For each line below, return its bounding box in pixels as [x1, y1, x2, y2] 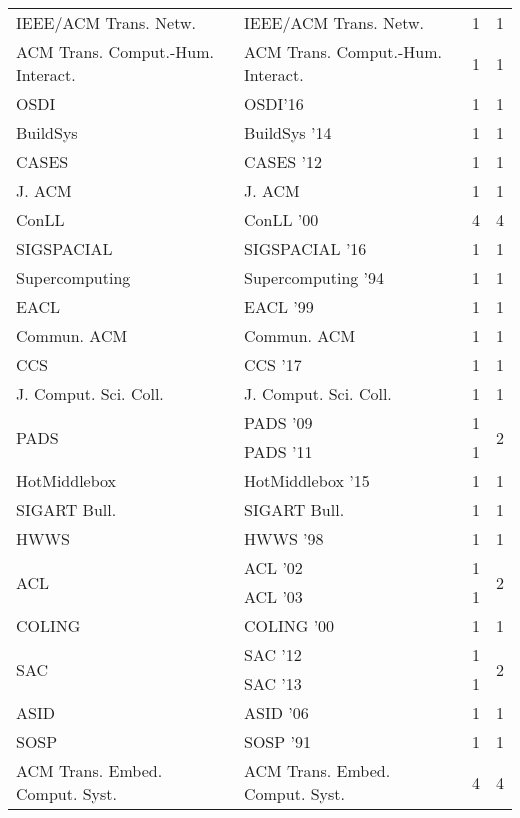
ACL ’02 [243, 556, 303, 579]
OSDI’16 [243, 92, 304, 115]
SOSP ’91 [243, 730, 311, 753]
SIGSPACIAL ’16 [243, 237, 367, 260]
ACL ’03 [243, 585, 303, 608]
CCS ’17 [243, 353, 302, 376]
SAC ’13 [243, 672, 302, 695]
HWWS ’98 [243, 527, 324, 550]
